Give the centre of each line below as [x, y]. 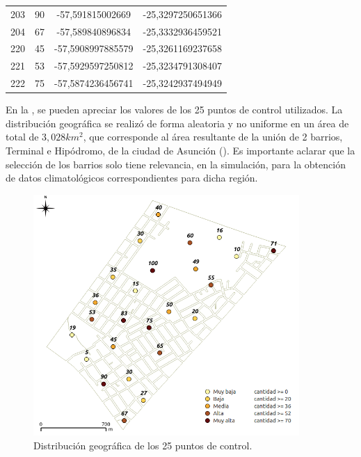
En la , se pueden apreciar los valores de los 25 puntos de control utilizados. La [174, 110]
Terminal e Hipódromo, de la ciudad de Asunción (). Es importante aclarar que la [180, 150]
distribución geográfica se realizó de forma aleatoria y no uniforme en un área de [177, 123]
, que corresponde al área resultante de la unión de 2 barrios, [213, 137]
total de [22, 137]
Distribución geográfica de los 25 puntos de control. [143, 445]
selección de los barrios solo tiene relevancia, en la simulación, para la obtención [176, 164]
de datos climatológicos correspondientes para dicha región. [132, 178]
